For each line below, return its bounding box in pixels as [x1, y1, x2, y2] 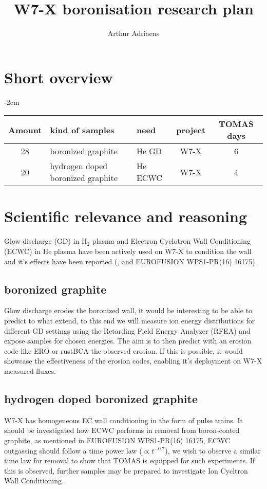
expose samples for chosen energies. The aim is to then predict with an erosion [4, 335, 252, 346]
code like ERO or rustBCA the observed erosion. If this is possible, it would [4, 345, 243, 356]
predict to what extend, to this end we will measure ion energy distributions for [4, 315, 255, 325]
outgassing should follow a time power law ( [4, 445, 142, 456]
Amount [8, 123, 42, 136]
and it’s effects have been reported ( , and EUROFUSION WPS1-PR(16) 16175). [4, 256, 257, 266]
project [176, 123, 206, 136]
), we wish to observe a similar [165, 445, 261, 456]
